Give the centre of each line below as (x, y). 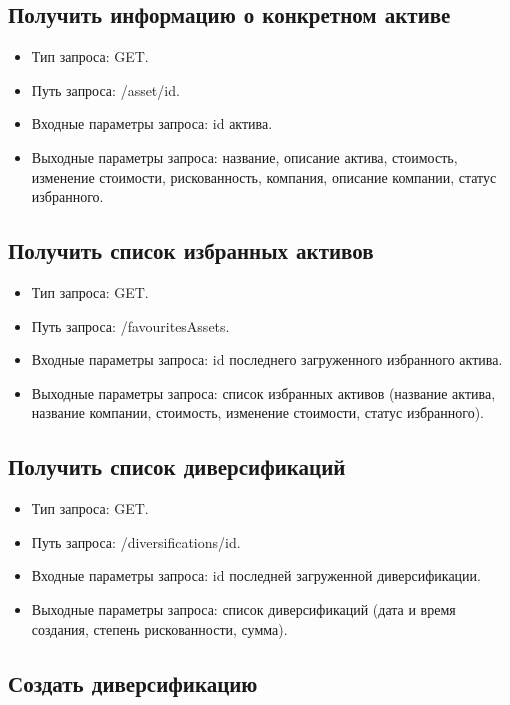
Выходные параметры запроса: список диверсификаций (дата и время (243, 608)
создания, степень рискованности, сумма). (159, 628)
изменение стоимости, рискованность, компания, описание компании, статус (264, 176)
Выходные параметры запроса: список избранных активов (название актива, (263, 392)
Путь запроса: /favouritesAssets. (130, 325)
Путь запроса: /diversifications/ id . (136, 541)
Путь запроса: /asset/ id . (105, 89)
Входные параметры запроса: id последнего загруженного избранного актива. (267, 359)
